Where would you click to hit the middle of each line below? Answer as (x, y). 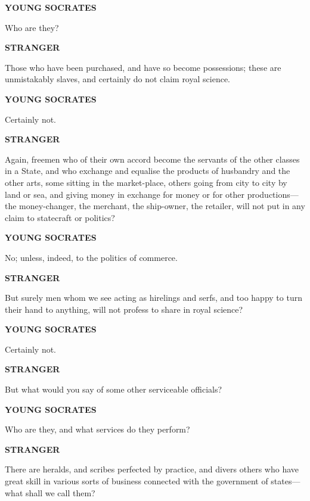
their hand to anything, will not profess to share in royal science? (124, 309)
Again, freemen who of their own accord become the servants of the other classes (152, 159)
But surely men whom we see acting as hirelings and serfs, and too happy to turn (154, 298)
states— (286, 481)
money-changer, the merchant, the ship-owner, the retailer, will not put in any (162, 206)
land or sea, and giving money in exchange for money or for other (125, 194)
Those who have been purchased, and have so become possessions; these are (143, 67)
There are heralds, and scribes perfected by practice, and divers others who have (152, 469)
